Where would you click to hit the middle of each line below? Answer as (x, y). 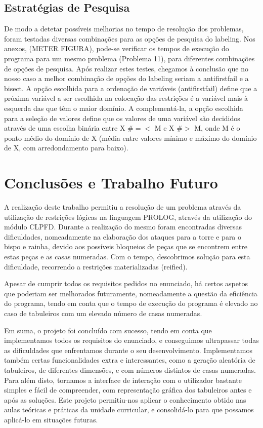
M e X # (168, 128)
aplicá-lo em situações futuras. (51, 419)
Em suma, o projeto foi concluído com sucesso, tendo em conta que (108, 330)
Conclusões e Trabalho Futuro (111, 183)
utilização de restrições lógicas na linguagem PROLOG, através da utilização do (128, 217)
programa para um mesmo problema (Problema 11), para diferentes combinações (129, 58)
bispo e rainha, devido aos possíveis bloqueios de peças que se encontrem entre (126, 246)
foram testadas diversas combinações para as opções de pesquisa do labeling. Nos (130, 38)
